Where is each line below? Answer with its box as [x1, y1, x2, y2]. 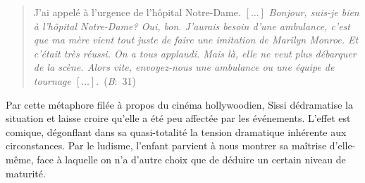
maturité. [6, 165, 46, 180]
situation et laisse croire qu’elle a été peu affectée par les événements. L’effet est [6, 111, 351, 126]
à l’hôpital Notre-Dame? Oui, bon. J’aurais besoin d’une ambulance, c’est [33, 18, 350, 33]
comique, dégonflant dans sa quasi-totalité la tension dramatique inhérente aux [6, 124, 347, 139]
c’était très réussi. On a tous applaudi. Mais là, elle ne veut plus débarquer [33, 46, 357, 60]
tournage [33, 73, 71, 88]
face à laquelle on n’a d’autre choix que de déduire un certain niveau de [37, 151, 346, 166]
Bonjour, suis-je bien [268, 5, 359, 19]
